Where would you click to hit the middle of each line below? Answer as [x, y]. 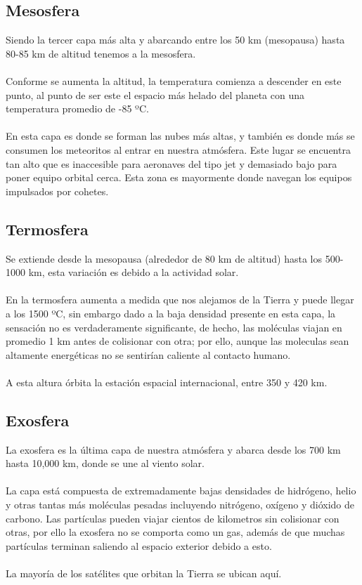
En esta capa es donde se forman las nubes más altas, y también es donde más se [180, 136]
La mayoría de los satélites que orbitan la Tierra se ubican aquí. [144, 573]
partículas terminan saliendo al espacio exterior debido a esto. [139, 545]
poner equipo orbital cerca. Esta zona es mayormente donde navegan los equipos [179, 177]
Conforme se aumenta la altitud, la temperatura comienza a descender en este [174, 80]
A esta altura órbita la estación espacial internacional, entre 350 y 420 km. [167, 382]
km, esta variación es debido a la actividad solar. [134, 272]
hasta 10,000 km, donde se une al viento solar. [105, 463]
